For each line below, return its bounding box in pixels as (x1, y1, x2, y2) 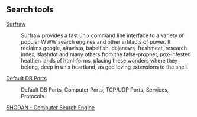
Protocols (21, 92, 44, 99)
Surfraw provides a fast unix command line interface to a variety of (21, 32, 185, 39)
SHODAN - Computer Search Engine (6, 103, 95, 111)
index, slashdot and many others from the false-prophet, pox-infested (21, 50, 191, 58)
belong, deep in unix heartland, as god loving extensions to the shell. (21, 63, 189, 70)
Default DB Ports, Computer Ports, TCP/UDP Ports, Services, (21, 86, 169, 93)
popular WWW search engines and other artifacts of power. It (21, 38, 171, 45)
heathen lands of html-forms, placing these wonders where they (21, 57, 178, 64)
